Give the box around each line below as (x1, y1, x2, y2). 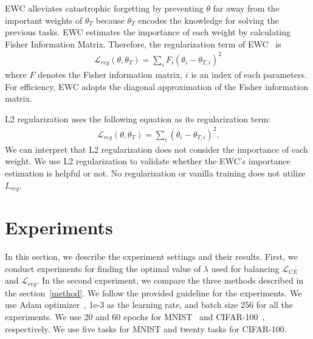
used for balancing (211, 262, 280, 274)
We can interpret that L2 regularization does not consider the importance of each (5, 142, 308, 155)
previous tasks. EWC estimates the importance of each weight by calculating (5, 26, 291, 38)
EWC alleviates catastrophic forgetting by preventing (5, 2, 204, 14)
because (95, 13, 125, 26)
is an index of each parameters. (191, 68, 307, 80)
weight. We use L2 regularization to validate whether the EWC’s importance (5, 155, 291, 167)
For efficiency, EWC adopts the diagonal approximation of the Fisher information (5, 80, 309, 93)
